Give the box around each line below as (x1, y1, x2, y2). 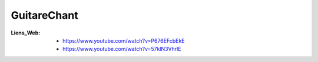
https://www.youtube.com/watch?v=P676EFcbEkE (62, 37, 185, 44)
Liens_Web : (11, 29, 41, 36)
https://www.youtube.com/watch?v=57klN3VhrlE (62, 46, 181, 53)
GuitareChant (11, 9, 79, 22)
